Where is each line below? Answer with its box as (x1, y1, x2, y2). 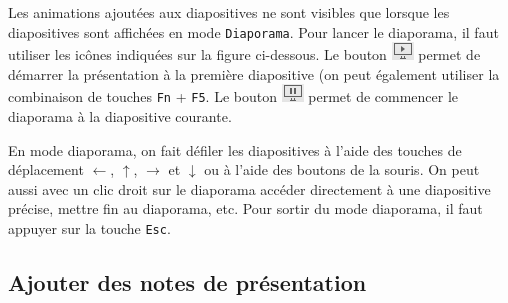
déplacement (8, 159, 84, 180)
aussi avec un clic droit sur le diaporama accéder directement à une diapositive (8, 178, 491, 199)
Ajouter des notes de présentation (8, 267, 367, 298)
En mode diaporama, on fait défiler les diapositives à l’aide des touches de (8, 139, 462, 160)
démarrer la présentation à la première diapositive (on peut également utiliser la (8, 63, 500, 84)
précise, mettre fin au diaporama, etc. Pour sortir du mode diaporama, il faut (8, 198, 483, 219)
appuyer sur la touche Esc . (8, 218, 171, 239)
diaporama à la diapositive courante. (8, 106, 232, 127)
